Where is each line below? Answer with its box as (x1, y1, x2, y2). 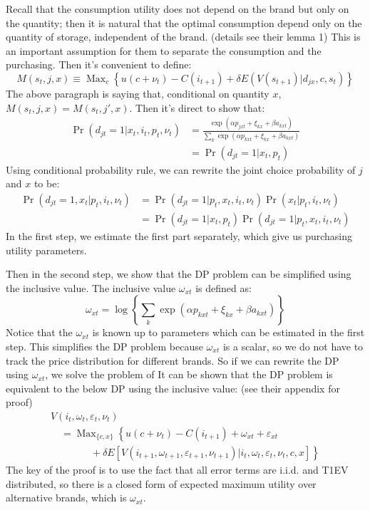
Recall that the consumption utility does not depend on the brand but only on (6, 1, 349, 16)
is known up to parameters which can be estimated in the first (92, 325, 365, 340)
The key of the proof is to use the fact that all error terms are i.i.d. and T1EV (6, 462, 349, 477)
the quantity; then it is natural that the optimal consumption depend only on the (6, 15, 362, 30)
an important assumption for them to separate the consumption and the (6, 43, 322, 58)
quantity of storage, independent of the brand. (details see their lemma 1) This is (6, 29, 361, 44)
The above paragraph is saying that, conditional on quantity (6, 85, 269, 100)
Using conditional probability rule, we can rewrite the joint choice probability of (6, 162, 356, 177)
